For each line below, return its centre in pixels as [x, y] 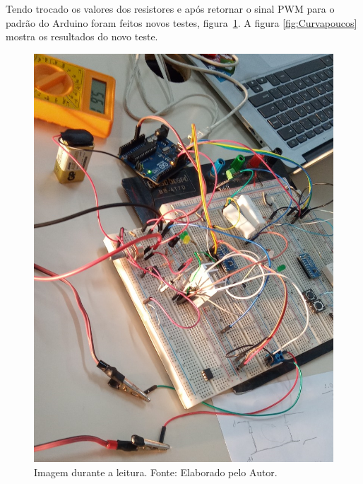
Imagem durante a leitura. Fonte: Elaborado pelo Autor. [156, 472]
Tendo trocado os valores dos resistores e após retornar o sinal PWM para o [170, 8]
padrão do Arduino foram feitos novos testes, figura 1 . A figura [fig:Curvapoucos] [181, 22]
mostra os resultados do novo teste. [82, 36]
